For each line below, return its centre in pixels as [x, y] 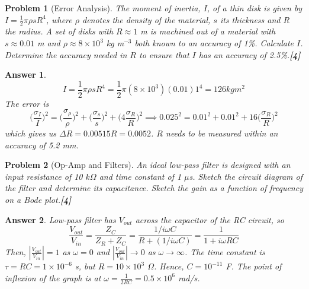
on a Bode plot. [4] [38, 199]
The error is [27, 103]
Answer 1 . [25, 74]
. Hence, [169, 266]
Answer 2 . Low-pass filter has [60, 219]
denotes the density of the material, [146, 19]
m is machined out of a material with [208, 31]
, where [59, 19]
